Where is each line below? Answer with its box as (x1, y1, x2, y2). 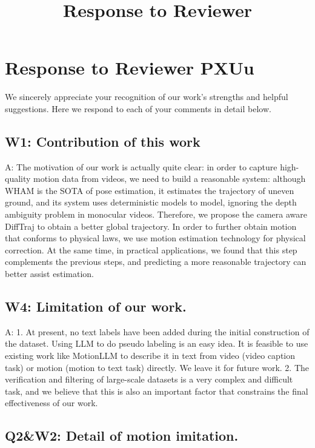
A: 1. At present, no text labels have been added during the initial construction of (5, 325, 310, 338)
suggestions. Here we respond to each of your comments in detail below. (5, 102, 271, 115)
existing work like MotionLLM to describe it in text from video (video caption (5, 349, 296, 362)
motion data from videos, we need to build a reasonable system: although (33, 172, 306, 185)
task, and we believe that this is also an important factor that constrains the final (5, 384, 308, 397)
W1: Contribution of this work (5, 132, 201, 150)
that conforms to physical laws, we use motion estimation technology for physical (5, 232, 306, 244)
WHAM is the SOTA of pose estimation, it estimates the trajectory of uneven (5, 184, 294, 196)
